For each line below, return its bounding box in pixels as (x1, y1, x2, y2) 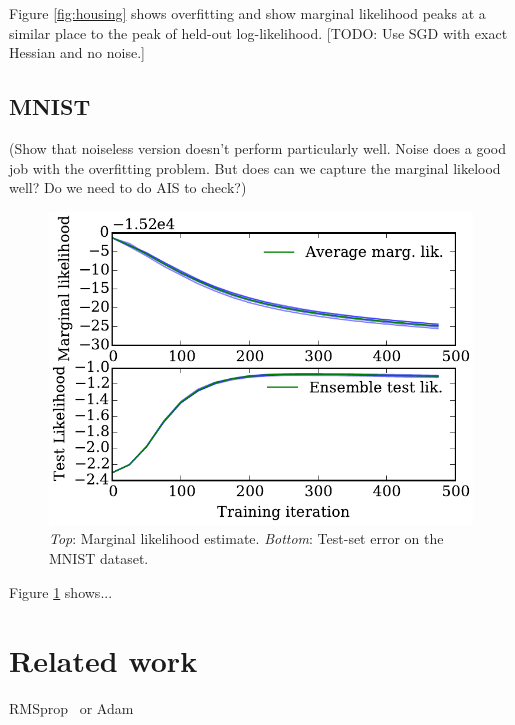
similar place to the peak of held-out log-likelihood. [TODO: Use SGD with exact (9, 22, 508, 43)
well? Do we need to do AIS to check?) (9, 177, 247, 198)
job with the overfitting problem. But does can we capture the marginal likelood (9, 157, 501, 178)
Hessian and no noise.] (9, 42, 145, 63)
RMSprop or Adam (9, 698, 134, 719)
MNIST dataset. (49, 548, 149, 569)
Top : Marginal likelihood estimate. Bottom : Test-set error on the (49, 528, 444, 549)
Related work (9, 640, 198, 681)
